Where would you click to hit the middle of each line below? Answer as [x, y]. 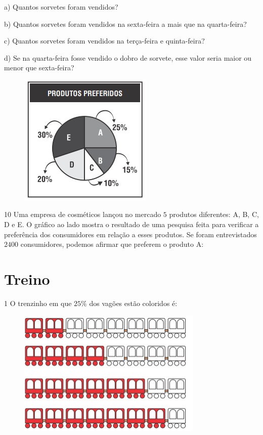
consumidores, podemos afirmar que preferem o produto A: [112, 244]
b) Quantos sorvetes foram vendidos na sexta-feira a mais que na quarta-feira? [125, 24]
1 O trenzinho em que [38, 303]
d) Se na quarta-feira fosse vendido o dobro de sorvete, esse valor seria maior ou [128, 57]
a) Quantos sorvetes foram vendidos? [61, 7]
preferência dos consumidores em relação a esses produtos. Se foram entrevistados [130, 234]
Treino [27, 278]
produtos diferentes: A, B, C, [214, 214]
